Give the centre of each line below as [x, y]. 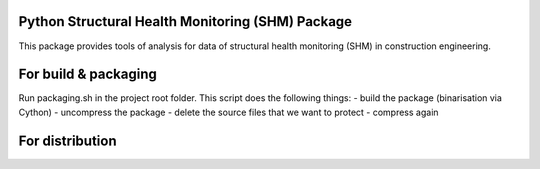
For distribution [67, 140]
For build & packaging [87, 74]
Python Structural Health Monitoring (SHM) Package [185, 21]
